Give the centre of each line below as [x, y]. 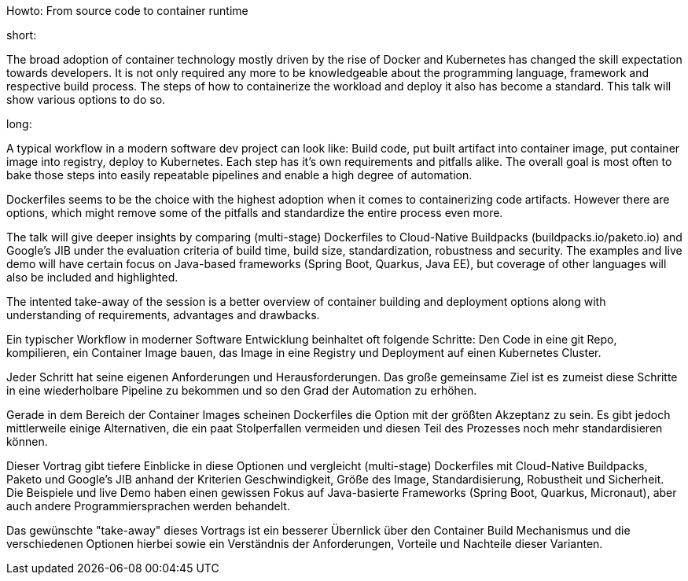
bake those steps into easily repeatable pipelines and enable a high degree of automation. [239, 175]
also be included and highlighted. [92, 277]
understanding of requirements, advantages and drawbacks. [163, 315]
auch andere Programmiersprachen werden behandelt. [148, 506]
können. [27, 441]
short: [22, 35]
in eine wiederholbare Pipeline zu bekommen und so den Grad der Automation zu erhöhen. [242, 390]
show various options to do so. [86, 99]
